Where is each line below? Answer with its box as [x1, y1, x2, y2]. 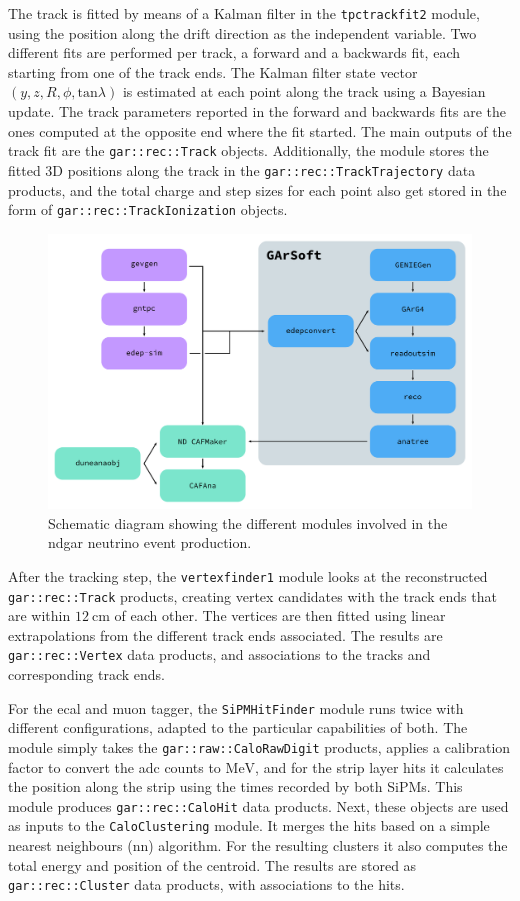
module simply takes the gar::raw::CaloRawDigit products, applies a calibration [8, 736, 511, 757]
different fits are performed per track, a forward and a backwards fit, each [8, 42, 461, 63]
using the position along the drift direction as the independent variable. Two [8, 22, 477, 43]
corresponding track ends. [8, 664, 166, 685]
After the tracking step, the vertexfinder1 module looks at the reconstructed [8, 565, 488, 586]
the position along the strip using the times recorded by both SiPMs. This [8, 776, 463, 797]
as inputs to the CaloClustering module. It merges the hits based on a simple [8, 815, 490, 836]
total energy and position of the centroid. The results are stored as [8, 854, 417, 875]
